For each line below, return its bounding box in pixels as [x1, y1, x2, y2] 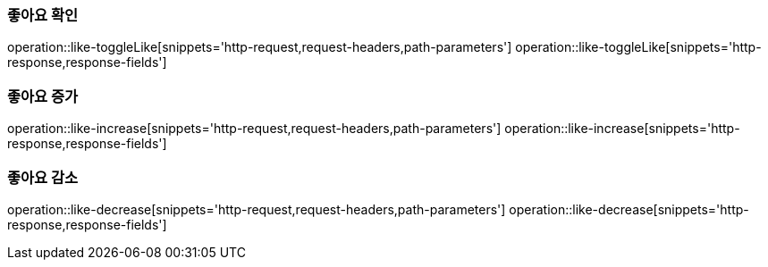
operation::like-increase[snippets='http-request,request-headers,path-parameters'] [7, 121, 502, 137]
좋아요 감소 [7, 168, 79, 187]
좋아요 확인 [7, 6, 79, 24]
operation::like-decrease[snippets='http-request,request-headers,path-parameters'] [7, 201, 506, 217]
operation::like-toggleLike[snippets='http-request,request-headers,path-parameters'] [7, 39, 512, 55]
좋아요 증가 [7, 87, 79, 105]
